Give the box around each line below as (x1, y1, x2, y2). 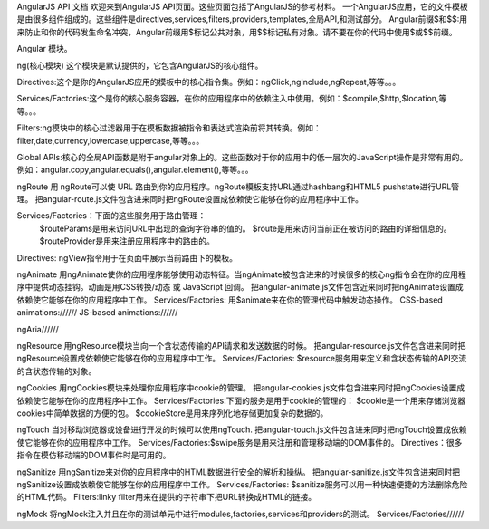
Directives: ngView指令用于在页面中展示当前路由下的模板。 (16, 252, 238, 263)
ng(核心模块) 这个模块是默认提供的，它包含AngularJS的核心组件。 (16, 60, 264, 71)
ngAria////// (16, 323, 59, 334)
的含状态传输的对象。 (16, 365, 97, 376)
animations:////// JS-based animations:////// (16, 307, 178, 318)
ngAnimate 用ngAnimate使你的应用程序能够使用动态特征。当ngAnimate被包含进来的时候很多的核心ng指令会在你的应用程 (16, 269, 466, 280)
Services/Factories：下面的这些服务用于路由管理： (16, 210, 206, 221)
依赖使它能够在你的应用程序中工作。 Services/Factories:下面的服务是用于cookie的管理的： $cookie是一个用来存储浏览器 (16, 395, 466, 406)
